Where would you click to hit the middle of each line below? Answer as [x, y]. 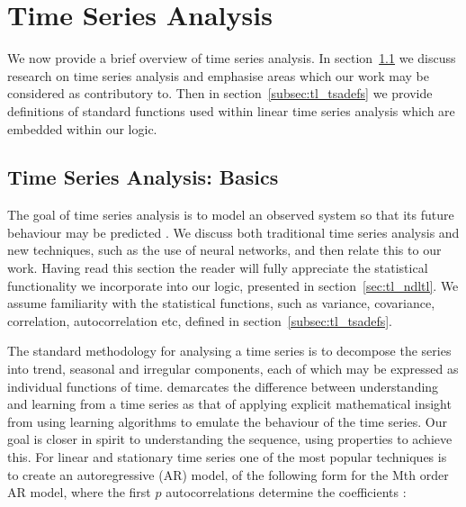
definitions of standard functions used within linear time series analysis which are [231, 110]
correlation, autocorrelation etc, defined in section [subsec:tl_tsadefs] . [200, 320]
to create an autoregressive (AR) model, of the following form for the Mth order [228, 474]
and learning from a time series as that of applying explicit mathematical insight [229, 404]
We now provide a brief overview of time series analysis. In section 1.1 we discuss [232, 58]
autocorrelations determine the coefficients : [286, 492]
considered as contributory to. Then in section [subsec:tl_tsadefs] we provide [220, 93]
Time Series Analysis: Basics [143, 177]
